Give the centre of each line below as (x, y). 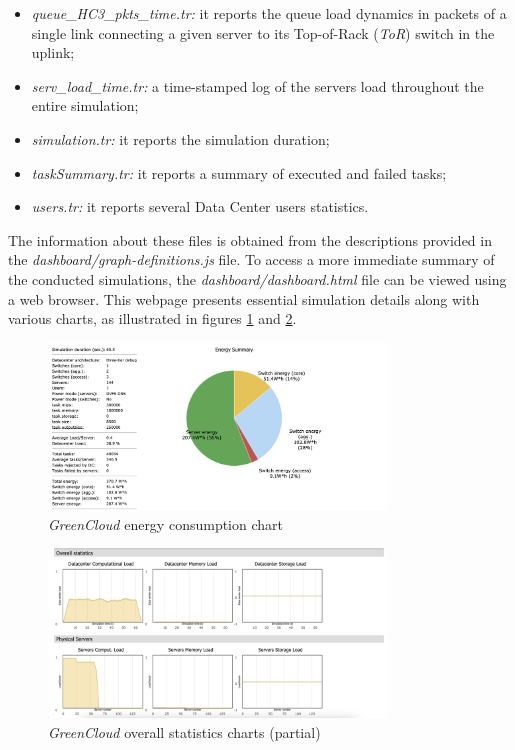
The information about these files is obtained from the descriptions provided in (250, 239)
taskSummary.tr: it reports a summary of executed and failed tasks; (239, 172)
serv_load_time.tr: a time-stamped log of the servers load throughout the (257, 85)
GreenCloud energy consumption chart (165, 523)
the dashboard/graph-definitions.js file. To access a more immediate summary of (251, 259)
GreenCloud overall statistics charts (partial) (184, 732)
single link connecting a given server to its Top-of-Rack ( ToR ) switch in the (263, 32)
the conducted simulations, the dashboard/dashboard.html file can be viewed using (257, 278)
